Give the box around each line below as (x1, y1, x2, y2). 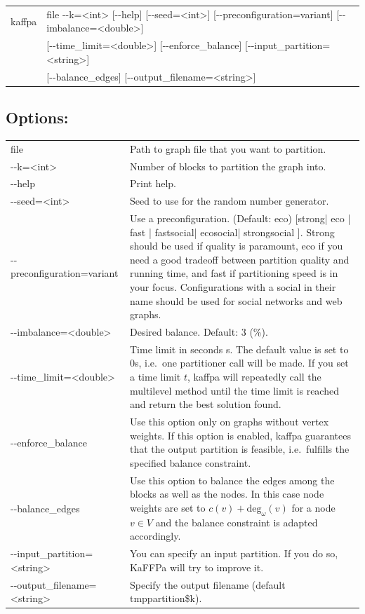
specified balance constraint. (129, 455, 251, 470)
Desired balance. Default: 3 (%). (129, 325, 268, 339)
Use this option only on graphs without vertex (129, 414, 329, 429)
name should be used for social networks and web (129, 293, 343, 308)
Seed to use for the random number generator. (129, 193, 329, 208)
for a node (291, 500, 336, 514)
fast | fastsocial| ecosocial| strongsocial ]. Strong (129, 224, 335, 239)
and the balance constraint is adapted (155, 514, 318, 529)
